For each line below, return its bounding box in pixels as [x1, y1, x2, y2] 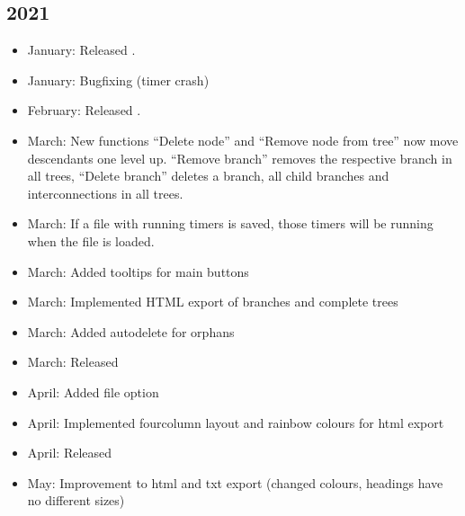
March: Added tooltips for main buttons [27, 262, 249, 280]
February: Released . [27, 101, 141, 120]
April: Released [27, 443, 112, 462]
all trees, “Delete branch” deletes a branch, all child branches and [27, 166, 389, 185]
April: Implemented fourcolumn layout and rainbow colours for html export [27, 413, 444, 431]
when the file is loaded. [27, 231, 155, 250]
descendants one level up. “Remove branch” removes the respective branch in [27, 148, 452, 167]
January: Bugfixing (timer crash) [27, 70, 210, 89]
